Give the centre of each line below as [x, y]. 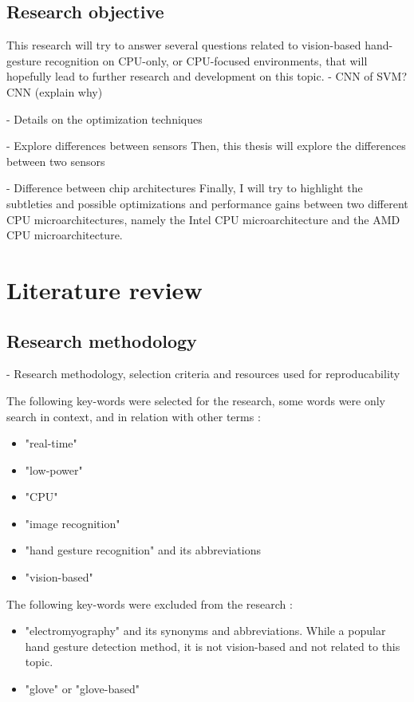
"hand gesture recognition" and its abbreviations [143, 550]
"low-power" [54, 469]
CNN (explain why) [55, 91]
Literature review [104, 289]
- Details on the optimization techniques [104, 118]
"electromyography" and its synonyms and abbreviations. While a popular [205, 631]
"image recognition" [73, 523]
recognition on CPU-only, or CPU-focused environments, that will [206, 60]
